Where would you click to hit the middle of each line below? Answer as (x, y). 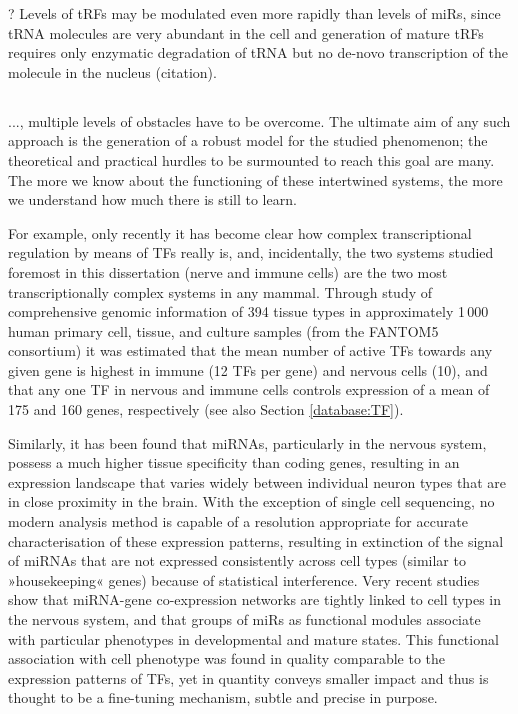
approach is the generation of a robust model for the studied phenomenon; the (248, 140)
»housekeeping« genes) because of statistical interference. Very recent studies (244, 579)
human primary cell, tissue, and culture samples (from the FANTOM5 (223, 330)
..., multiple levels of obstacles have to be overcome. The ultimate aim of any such (259, 120)
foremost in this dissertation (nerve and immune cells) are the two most (228, 271)
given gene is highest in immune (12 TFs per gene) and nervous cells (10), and (248, 369)
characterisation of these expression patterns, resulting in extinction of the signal (256, 540)
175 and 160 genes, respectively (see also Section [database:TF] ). (206, 409)
